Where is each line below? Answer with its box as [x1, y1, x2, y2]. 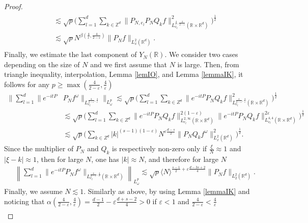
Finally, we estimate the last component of [4, 49, 137, 60]
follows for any [4, 78, 50, 89]
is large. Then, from [177, 59, 239, 69]
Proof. [4, 1, 23, 11]
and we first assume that [90, 59, 167, 69]
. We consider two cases [164, 49, 238, 60]
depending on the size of [4, 59, 80, 69]
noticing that [4, 196, 45, 206]
